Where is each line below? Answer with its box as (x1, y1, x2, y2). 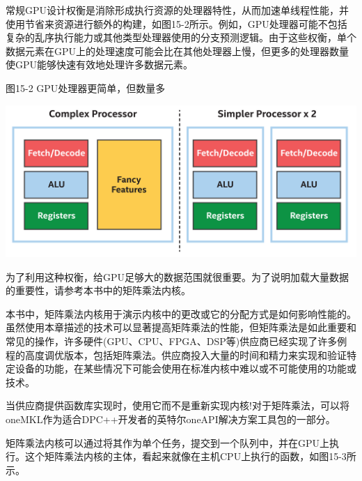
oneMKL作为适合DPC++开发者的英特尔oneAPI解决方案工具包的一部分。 (6, 412, 336, 427)
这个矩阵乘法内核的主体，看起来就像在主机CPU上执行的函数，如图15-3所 (24, 449, 356, 464)
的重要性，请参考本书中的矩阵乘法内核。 (6, 283, 191, 298)
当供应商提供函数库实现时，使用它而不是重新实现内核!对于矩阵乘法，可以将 (6, 398, 349, 413)
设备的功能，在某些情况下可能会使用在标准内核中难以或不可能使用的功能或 (15, 361, 356, 376)
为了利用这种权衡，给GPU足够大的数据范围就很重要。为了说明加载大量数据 (6, 269, 349, 284)
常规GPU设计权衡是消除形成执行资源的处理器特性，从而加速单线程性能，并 (6, 3, 349, 17)
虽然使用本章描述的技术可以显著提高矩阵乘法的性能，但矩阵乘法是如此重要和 (6, 320, 356, 335)
